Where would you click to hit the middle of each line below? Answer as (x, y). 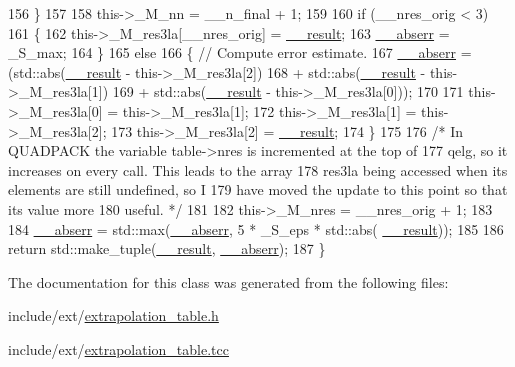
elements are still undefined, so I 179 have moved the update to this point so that (258, 189)
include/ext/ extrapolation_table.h (113, 315)
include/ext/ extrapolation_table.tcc (118, 348)
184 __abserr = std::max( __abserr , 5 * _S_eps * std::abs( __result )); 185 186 (256, 228)
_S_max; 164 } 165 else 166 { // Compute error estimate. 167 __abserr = (240, 52)
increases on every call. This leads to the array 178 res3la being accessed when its (258, 169)
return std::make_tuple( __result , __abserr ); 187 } (167, 248)
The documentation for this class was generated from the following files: (228, 281)
